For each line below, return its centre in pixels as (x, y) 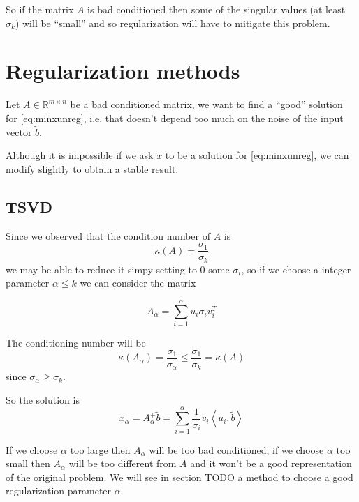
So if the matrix (40, 9)
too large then (100, 449)
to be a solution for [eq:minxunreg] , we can (257, 155)
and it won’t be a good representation (271, 463)
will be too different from (123, 463)
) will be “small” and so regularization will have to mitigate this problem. (173, 23)
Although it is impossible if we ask (80, 155)
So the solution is (43, 399)
